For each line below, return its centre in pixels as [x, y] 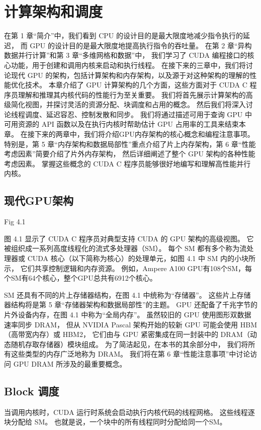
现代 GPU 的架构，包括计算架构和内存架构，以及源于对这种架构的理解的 [130, 75]
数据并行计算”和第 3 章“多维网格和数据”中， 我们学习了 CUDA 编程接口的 [126, 55]
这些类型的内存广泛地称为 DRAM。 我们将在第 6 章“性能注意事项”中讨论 [130, 354]
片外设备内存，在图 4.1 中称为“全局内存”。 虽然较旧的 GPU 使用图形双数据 [128, 314]
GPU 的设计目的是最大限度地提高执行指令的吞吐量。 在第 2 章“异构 [141, 45]
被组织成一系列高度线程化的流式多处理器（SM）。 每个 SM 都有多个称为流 [125, 248]
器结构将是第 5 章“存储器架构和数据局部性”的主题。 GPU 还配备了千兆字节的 [131, 305]
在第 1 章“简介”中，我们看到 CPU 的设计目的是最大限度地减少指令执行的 [124, 35]
